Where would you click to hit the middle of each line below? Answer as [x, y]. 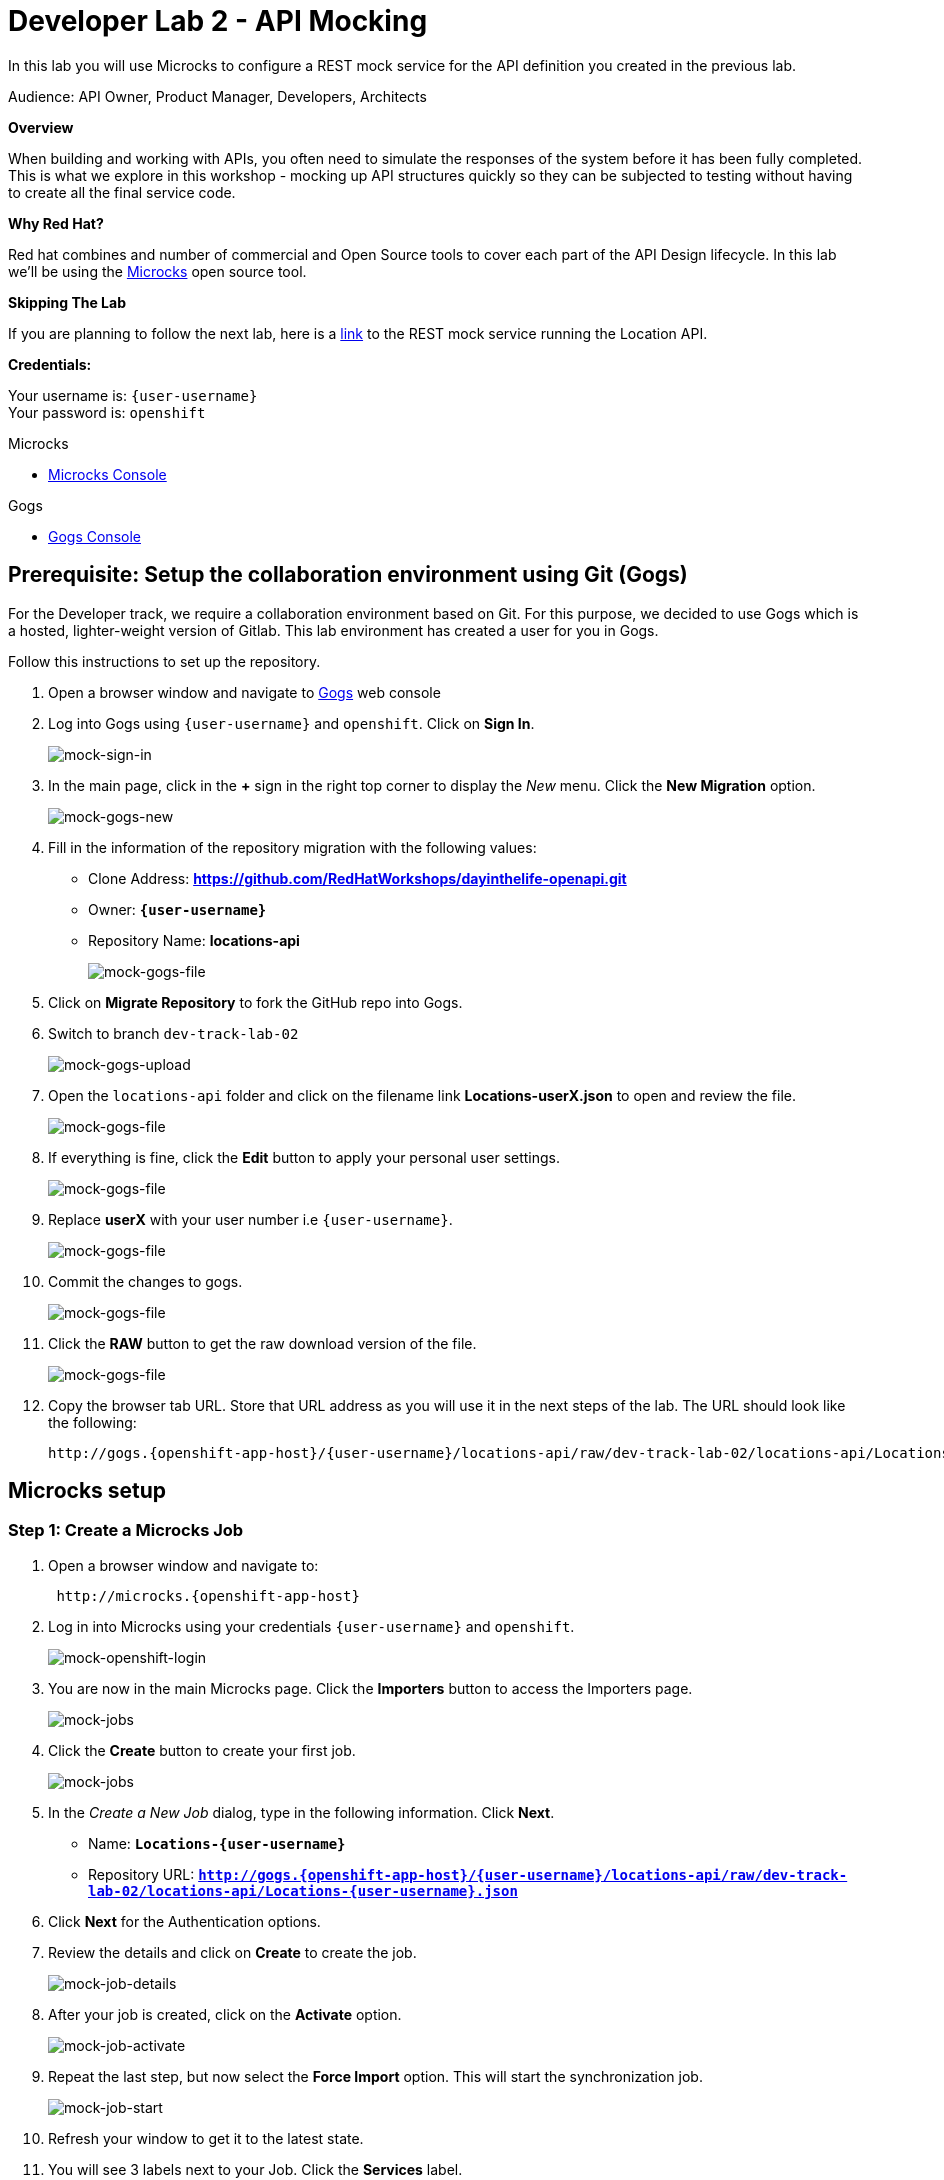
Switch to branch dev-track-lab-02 [173, 1033]
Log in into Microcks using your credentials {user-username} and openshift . [311, 1626]
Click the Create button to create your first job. [202, 1750]
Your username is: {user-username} [133, 395]
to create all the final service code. [122, 192]
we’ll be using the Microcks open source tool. [157, 271]
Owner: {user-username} [177, 909]
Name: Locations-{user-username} [217, 1843]
